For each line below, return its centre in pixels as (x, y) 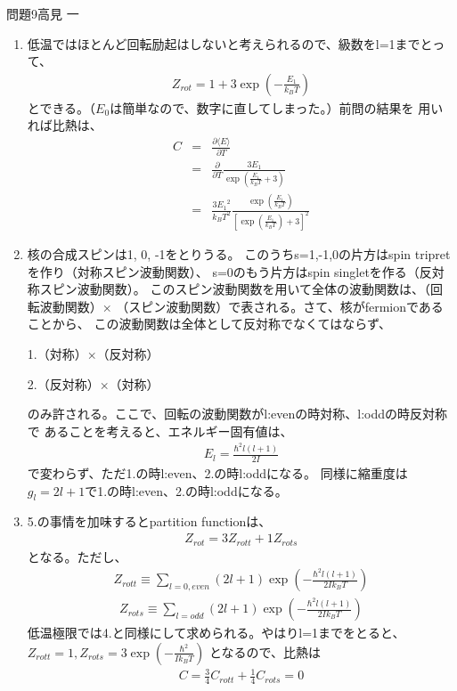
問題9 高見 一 (43, 13)
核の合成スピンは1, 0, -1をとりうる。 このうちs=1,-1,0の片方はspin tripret (239, 253)
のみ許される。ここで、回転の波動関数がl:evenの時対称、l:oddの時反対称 (237, 414)
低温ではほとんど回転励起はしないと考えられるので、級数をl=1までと (230, 43)
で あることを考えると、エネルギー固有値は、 (160, 431)
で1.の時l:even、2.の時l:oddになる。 (186, 490)
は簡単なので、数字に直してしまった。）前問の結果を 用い (277, 107)
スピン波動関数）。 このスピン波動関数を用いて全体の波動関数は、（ (235, 289)
